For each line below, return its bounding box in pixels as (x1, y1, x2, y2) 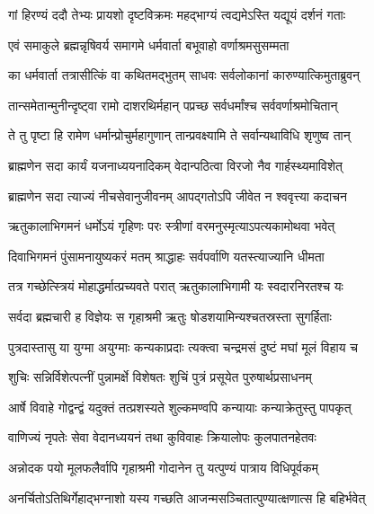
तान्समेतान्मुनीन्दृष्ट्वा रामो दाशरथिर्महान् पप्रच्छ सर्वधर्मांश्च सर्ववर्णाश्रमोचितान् (8, 95, 338, 114)
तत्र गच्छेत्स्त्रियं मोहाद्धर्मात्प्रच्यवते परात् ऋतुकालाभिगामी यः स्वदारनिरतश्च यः (8, 277, 343, 296)
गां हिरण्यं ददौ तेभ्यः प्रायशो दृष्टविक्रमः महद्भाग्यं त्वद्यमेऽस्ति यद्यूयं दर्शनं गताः (8, 5, 346, 23)
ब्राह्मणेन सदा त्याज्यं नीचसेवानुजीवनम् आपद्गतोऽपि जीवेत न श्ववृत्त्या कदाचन (8, 186, 347, 205)
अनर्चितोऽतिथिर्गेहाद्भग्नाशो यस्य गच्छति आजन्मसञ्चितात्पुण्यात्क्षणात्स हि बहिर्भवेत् (8, 488, 366, 507)
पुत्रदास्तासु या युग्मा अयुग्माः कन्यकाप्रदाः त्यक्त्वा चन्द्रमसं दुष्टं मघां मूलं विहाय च (8, 337, 358, 356)
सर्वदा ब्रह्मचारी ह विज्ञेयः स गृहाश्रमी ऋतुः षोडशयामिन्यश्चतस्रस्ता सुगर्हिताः (8, 306, 332, 325)
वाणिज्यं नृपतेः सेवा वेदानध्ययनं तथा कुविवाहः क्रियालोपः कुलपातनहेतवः (8, 428, 316, 447)
